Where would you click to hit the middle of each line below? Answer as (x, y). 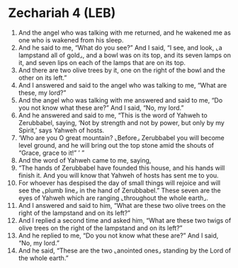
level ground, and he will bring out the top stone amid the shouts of (116, 145)
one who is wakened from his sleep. (71, 40)
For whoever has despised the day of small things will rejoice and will (119, 182)
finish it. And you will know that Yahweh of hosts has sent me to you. (118, 175)
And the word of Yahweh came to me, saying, (85, 160)
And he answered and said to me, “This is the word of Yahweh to (113, 115)
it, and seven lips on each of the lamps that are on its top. (102, 62)
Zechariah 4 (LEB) (62, 13)
